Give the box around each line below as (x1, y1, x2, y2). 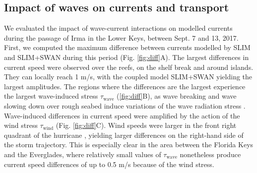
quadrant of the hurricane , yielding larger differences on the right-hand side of (4, 129, 244, 140)
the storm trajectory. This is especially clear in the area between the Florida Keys (4, 139, 254, 150)
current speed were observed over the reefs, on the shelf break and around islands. (4, 61, 254, 72)
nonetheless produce (180, 149, 241, 159)
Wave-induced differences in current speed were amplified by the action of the (4, 110, 240, 120)
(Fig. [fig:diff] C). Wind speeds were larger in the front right (56, 120, 237, 130)
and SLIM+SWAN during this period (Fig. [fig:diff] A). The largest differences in (4, 52, 249, 62)
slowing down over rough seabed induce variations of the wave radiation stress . (4, 100, 246, 111)
